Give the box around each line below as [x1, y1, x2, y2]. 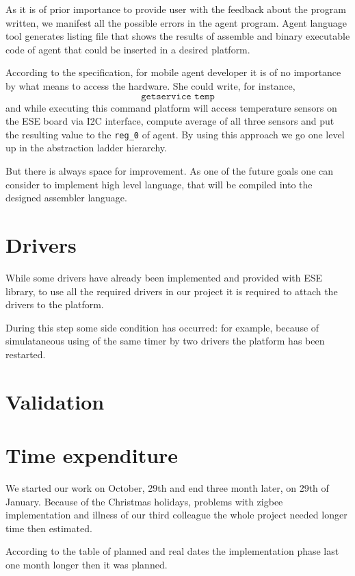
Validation [5, 387, 105, 415]
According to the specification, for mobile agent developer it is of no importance [5, 65, 341, 79]
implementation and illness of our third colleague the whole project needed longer [5, 508, 347, 522]
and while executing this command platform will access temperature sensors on [5, 100, 337, 114]
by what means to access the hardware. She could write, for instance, [5, 78, 295, 92]
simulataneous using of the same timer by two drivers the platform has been [5, 334, 325, 348]
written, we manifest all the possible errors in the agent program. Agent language [5, 15, 347, 29]
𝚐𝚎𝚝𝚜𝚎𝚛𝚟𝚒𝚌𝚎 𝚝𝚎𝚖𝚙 [141, 91, 215, 101]
